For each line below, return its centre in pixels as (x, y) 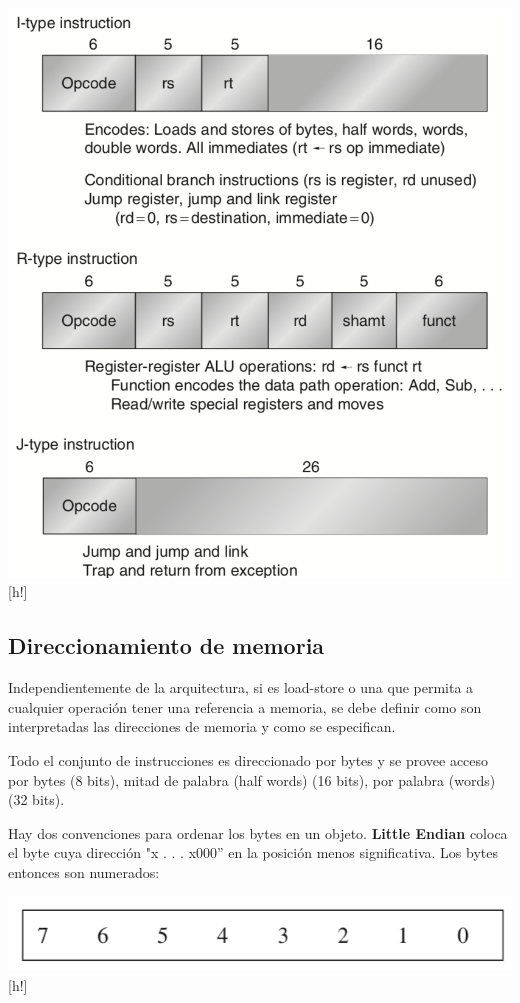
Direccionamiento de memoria (166, 645)
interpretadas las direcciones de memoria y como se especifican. (202, 726)
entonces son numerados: (84, 871)
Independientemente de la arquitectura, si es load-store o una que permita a (241, 687)
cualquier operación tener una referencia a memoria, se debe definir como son (245, 706)
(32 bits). (36, 799)
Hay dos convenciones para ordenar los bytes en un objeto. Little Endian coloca (258, 832)
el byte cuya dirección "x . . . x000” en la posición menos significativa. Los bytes (253, 852)
